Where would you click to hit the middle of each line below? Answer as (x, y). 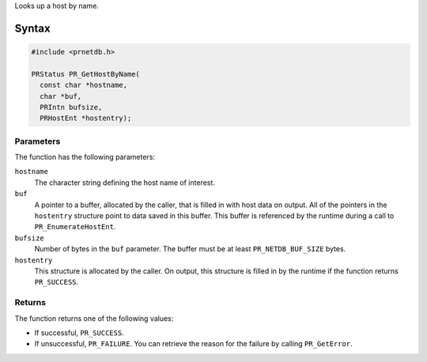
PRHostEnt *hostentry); (86, 118)
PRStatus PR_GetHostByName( (85, 74)
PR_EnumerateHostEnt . (75, 227)
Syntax (32, 28)
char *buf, (61, 96)
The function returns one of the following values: (94, 318)
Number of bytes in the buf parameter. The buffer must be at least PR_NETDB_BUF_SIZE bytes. (190, 249)
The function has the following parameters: (85, 157)
